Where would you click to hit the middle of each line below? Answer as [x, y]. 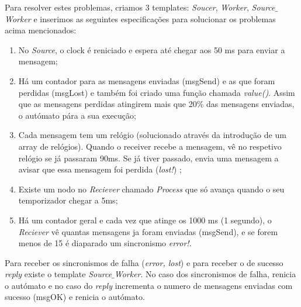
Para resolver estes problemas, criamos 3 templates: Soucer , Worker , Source [140, 7]
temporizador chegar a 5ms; [68, 200]
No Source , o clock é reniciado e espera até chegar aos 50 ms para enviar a [152, 49]
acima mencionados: [41, 30]
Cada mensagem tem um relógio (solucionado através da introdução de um [152, 135]
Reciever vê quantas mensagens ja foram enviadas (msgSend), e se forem [148, 231]
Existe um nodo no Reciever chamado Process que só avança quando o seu [151, 189]
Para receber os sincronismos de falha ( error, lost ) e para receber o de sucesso [144, 262]
